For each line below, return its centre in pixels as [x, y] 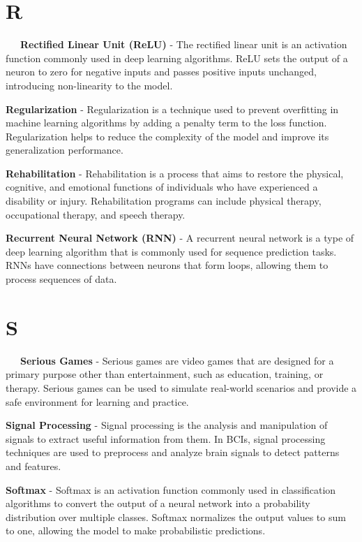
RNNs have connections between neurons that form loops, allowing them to [167, 265]
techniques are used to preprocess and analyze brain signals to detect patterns [173, 452]
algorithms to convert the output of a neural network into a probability [158, 503]
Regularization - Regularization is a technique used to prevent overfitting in [172, 109]
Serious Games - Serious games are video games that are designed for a [177, 360]
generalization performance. [65, 150]
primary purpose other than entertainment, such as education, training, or [165, 374]
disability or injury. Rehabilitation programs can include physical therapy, [164, 201]
